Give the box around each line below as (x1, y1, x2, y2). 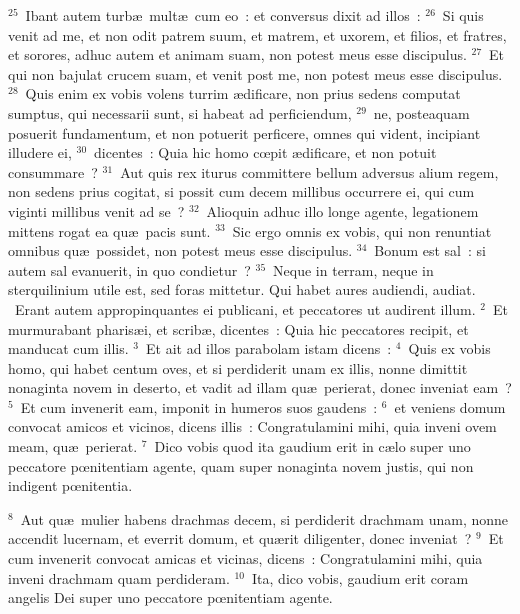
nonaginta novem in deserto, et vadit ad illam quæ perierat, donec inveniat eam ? (8, 377, 512, 398)
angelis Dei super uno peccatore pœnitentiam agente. (8, 587, 333, 608)
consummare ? (8, 161, 98, 182)
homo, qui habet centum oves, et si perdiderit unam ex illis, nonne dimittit (8, 357, 468, 378)
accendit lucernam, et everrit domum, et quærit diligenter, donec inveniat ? (8, 528, 472, 549)
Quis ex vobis (408, 338, 491, 359)
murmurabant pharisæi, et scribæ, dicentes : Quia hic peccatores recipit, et (8, 318, 469, 339)
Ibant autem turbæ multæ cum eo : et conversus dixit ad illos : (25, 5, 421, 25)
